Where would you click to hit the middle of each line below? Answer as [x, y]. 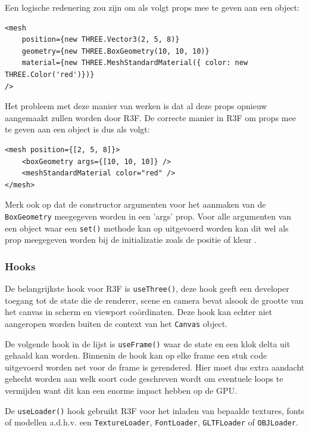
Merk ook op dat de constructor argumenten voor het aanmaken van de [135, 204]
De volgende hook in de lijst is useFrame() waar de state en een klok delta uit [148, 343]
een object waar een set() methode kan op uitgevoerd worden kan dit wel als [147, 228]
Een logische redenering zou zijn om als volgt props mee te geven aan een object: [152, 7]
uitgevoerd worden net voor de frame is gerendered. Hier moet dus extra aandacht [155, 367]
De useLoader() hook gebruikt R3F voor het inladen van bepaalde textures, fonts [155, 410]
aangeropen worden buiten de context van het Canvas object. [116, 323]
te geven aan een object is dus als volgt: [77, 129]
